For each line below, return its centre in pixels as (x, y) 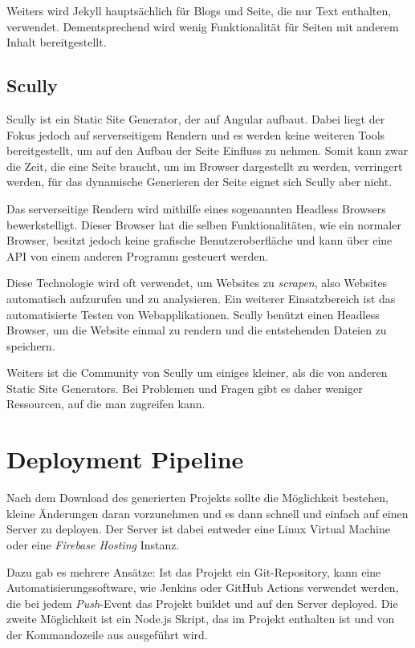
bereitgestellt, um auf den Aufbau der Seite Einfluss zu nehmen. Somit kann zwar (207, 150)
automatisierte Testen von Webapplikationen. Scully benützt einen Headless (193, 314)
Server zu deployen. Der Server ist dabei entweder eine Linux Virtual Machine (198, 529)
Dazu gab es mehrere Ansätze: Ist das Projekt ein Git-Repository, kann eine (194, 571)
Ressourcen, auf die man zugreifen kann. (106, 404)
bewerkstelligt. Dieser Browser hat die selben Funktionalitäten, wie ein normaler (204, 224)
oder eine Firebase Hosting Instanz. (93, 544)
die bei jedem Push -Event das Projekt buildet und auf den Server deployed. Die (202, 603)
